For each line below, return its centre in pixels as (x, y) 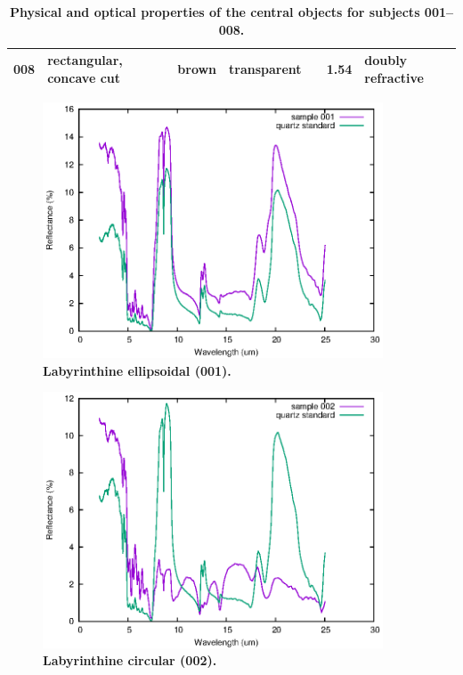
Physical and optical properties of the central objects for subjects (215, 12)
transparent (265, 68)
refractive (394, 77)
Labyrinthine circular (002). (130, 660)
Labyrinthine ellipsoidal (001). (137, 370)
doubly (386, 60)
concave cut (84, 77)
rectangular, (85, 60)
